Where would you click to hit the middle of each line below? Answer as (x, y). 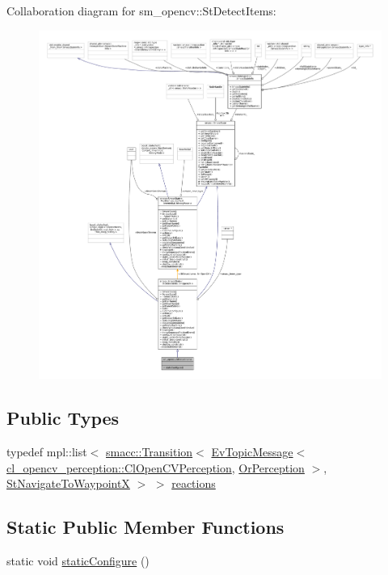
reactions (194, 483)
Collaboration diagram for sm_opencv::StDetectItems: (141, 10)
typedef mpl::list (47, 451)
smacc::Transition (149, 451)
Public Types (63, 418)
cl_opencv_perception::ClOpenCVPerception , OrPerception (156, 467)
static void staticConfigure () (78, 560)
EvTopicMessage (252, 451)
